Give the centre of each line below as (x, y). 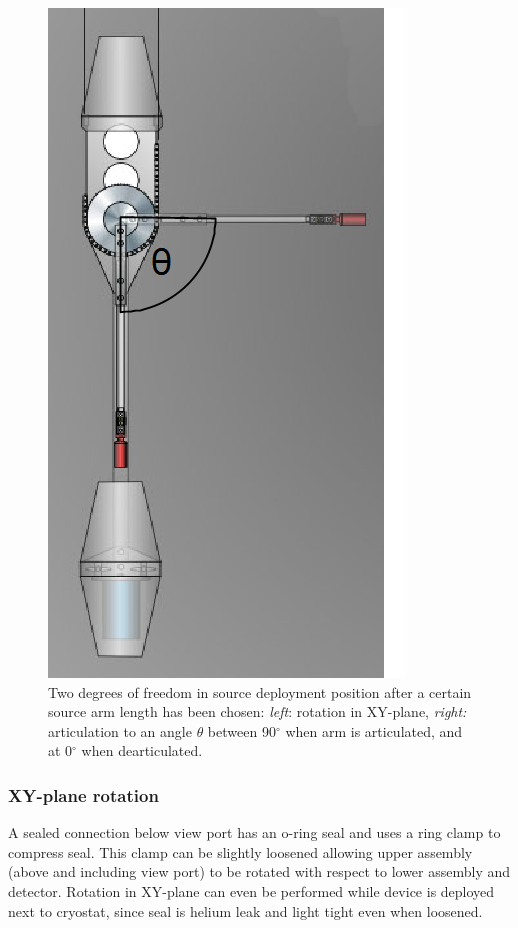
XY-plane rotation (83, 794)
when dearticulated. (142, 750)
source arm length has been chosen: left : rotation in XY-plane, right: (257, 711)
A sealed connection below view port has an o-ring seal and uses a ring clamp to (254, 832)
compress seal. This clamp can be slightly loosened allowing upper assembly (240, 851)
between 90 (241, 730)
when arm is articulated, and (374, 730)
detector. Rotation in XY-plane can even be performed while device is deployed (251, 890)
